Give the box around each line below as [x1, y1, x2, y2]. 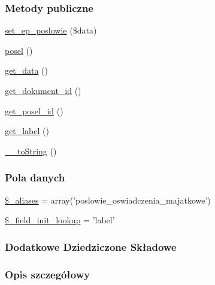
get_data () [5, 64, 48, 77]
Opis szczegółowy [5, 266, 90, 281]
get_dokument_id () [5, 84, 81, 96]
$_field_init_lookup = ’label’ [5, 214, 115, 226]
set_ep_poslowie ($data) [5, 24, 97, 37]
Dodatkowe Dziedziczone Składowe [5, 239, 177, 254]
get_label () [5, 125, 49, 137]
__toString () [5, 144, 57, 157]
